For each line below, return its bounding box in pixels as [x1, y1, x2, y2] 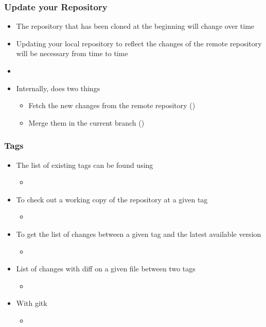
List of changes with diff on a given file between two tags [16, 263, 196, 274]
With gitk [16, 298, 47, 308]
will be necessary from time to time [16, 48, 128, 59]
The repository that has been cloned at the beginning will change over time [16, 21, 255, 31]
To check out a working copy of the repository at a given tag [16, 194, 208, 204]
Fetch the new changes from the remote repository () [28, 100, 196, 111]
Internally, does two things [16, 82, 100, 93]
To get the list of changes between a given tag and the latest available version [16, 228, 261, 239]
